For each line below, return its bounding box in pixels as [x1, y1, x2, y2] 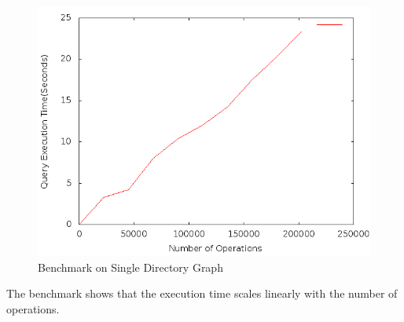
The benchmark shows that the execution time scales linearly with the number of [6, 285, 398, 302]
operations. [6, 300, 60, 317]
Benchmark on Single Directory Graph [38, 258, 223, 275]
